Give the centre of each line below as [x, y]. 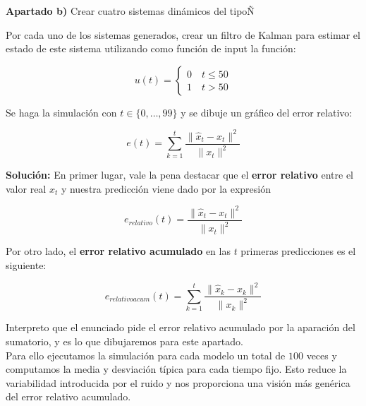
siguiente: [26, 264]
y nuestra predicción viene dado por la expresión [166, 188]
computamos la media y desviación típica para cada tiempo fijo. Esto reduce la [176, 369]
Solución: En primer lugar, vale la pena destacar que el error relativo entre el [180, 175]
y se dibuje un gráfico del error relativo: [267, 112]
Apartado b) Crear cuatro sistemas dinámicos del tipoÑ [130, 11]
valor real [26, 188]
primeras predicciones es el [298, 251]
